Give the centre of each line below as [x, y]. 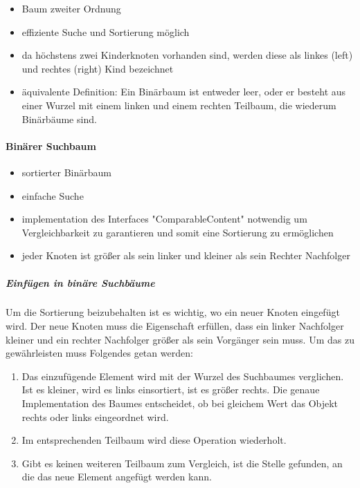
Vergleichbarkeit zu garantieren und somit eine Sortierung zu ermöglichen [178, 232]
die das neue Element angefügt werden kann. [117, 477]
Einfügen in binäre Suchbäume [80, 282]
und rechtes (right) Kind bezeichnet [98, 68]
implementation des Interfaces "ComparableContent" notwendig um [164, 219]
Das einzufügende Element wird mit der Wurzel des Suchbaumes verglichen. [183, 376]
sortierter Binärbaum [66, 172]
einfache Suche [53, 195]
